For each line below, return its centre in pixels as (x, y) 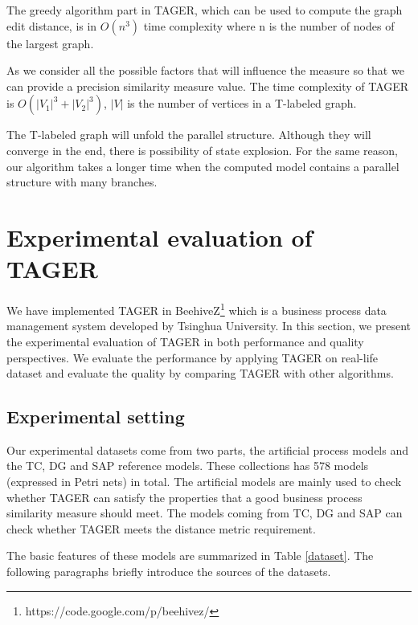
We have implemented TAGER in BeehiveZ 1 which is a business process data (197, 309)
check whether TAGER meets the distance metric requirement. (161, 528)
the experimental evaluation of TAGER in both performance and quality (185, 341)
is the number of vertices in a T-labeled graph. (242, 103)
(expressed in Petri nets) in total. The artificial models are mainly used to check (204, 482)
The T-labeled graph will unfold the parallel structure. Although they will (189, 135)
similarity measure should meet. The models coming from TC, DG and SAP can (205, 513)
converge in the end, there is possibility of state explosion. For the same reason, (202, 150)
